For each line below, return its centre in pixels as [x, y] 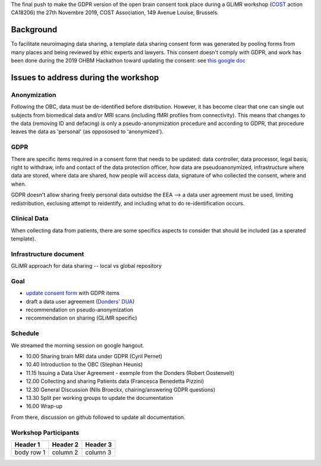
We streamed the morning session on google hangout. [78, 345]
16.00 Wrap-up [44, 406]
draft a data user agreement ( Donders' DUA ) [80, 301]
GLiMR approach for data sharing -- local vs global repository [86, 266]
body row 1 [30, 452]
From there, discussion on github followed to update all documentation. [98, 417]
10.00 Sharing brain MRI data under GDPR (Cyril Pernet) [94, 356]
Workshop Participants [45, 433]
